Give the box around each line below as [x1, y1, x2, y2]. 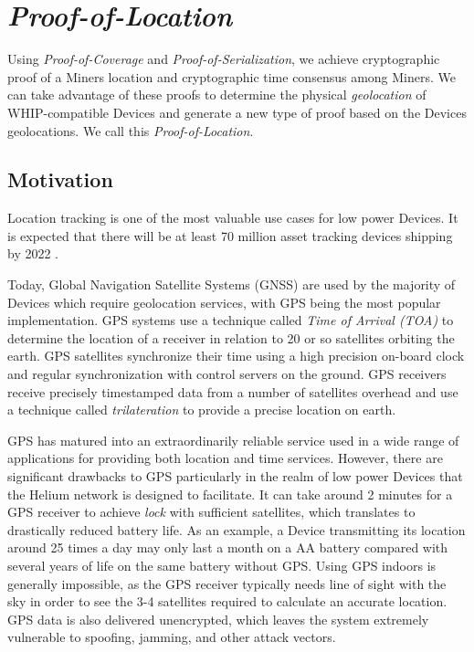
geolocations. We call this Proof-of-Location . [7, 121, 254, 140]
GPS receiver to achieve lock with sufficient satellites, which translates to [7, 502, 416, 521]
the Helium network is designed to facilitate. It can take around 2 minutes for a [7, 484, 453, 503]
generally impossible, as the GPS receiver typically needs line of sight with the [7, 573, 447, 593]
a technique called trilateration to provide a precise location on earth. [7, 400, 396, 419]
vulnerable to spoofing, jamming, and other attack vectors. [7, 627, 336, 647]
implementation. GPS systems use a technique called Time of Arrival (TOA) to [7, 310, 454, 330]
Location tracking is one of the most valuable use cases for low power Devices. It [7, 208, 458, 227]
